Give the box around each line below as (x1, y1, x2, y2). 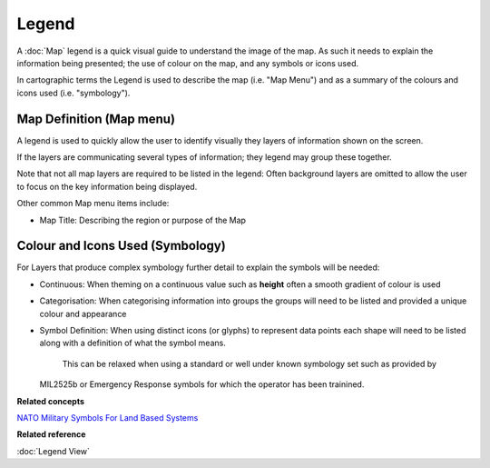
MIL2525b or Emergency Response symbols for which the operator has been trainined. (39, 379, 365, 390)
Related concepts (16, 395, 85, 406)
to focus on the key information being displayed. (16, 181, 198, 192)
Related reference (16, 429, 86, 440)
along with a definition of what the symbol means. (39, 337, 226, 349)
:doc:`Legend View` (16, 445, 91, 456)
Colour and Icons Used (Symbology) (16, 238, 226, 254)
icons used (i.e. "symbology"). (16, 87, 131, 98)
